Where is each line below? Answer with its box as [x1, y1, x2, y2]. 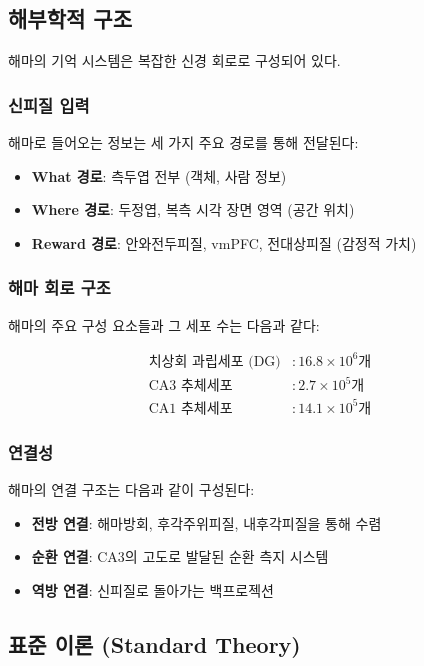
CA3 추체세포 [148, 379, 233, 394]
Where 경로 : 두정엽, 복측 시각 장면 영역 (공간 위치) [31, 199, 355, 220]
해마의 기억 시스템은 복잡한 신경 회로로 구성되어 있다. [8, 50, 341, 71]
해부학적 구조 [8, 3, 132, 34]
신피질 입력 [8, 92, 90, 117]
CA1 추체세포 [148, 401, 233, 416]
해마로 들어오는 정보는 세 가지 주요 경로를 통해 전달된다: [8, 132, 359, 153]
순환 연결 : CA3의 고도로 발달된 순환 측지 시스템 [31, 546, 329, 567]
